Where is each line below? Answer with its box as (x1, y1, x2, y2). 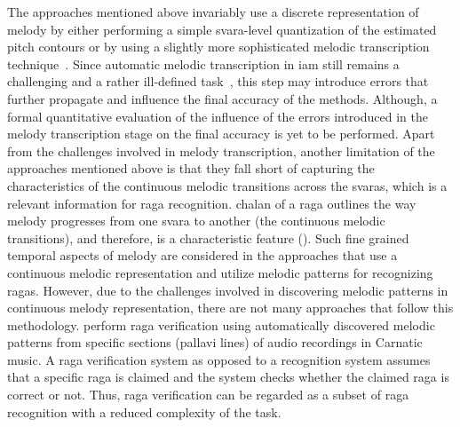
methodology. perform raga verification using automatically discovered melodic (7, 315, 435, 334)
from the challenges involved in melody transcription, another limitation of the (7, 141, 435, 160)
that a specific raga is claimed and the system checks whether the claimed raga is (7, 368, 449, 386)
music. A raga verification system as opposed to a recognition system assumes (7, 350, 431, 368)
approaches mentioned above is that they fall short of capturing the (7, 159, 375, 178)
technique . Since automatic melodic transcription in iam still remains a (7, 54, 400, 73)
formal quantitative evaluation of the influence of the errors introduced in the (7, 107, 428, 125)
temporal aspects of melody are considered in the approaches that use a (7, 246, 398, 265)
